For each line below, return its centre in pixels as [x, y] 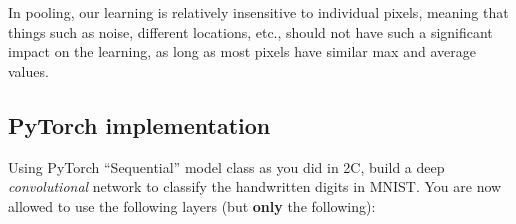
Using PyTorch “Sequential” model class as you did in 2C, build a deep [226, 166]
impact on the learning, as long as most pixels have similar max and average [242, 51]
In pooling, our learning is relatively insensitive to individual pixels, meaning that [258, 12]
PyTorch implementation [139, 124]
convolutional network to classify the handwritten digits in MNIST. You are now [255, 186]
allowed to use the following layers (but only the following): [192, 205]
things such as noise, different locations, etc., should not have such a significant [250, 31]
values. [28, 70]
